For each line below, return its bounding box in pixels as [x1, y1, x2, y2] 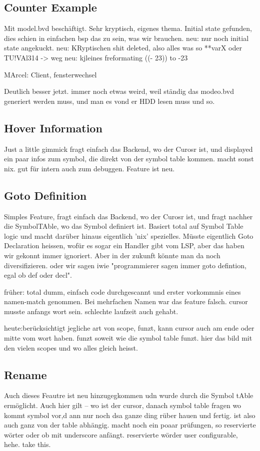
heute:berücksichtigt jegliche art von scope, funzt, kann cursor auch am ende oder [4, 323, 254, 333]
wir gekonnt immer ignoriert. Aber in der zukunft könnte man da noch [4, 250, 220, 260]
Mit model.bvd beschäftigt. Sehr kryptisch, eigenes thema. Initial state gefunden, [4, 23, 252, 33]
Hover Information [4, 120, 102, 135]
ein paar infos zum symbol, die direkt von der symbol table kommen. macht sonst [4, 153, 254, 164]
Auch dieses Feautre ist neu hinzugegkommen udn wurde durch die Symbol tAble [4, 390, 253, 401]
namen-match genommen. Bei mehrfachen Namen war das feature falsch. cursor [4, 296, 248, 307]
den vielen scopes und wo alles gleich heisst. [4, 342, 138, 353]
